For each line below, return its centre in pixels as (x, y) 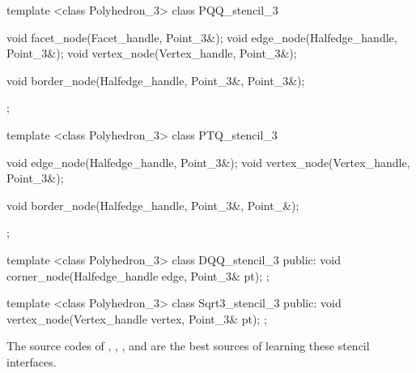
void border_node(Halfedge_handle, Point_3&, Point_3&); (156, 80)
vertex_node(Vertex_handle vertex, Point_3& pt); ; (137, 318)
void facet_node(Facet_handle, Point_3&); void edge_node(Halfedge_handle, (202, 37)
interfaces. (32, 361)
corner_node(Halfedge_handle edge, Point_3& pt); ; (138, 275)
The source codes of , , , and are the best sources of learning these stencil (188, 346)
